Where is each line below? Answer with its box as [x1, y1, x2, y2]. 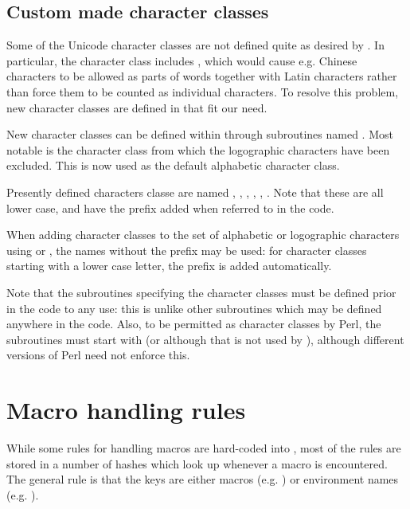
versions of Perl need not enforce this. [6, 347, 190, 363]
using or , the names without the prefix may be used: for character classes [6, 241, 367, 258]
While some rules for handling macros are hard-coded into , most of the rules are [6, 440, 401, 456]
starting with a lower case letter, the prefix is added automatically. [6, 257, 332, 274]
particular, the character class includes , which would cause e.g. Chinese [6, 52, 357, 69]
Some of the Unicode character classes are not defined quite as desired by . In [6, 37, 385, 53]
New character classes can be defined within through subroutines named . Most [6, 126, 393, 143]
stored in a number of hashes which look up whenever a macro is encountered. [6, 455, 388, 472]
